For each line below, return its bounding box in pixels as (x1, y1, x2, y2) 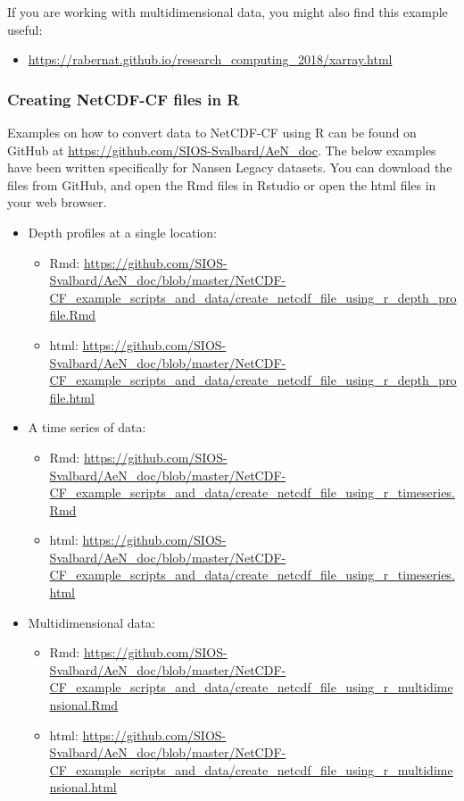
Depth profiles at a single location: (28, 222, 217, 241)
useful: (7, 20, 43, 38)
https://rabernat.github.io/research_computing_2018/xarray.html (28, 50, 393, 69)
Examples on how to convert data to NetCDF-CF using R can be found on (7, 123, 417, 141)
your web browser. (7, 193, 107, 212)
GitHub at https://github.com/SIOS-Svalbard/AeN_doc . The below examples (7, 140, 436, 159)
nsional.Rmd (49, 696, 119, 714)
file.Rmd (49, 305, 96, 324)
